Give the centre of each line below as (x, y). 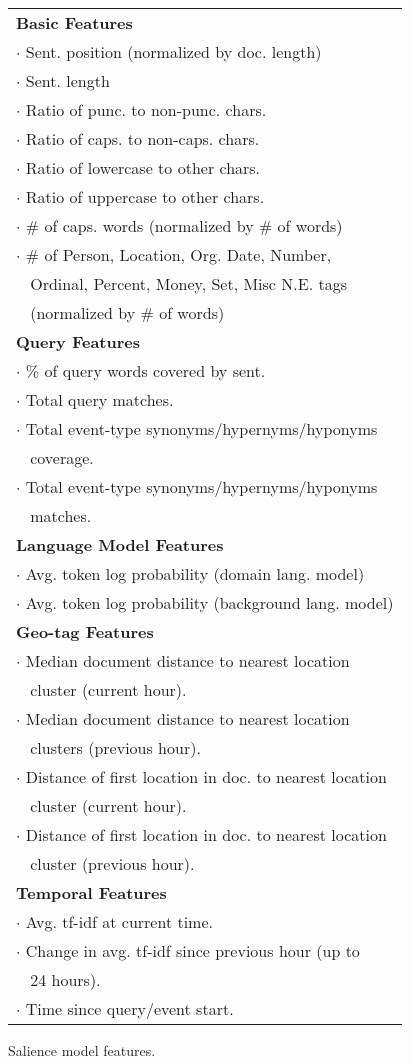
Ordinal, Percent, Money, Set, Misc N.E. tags (188, 283)
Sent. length (67, 80)
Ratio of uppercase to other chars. (145, 196)
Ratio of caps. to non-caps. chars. (142, 138)
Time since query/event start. (129, 1008)
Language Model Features (120, 544)
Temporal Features (91, 892)
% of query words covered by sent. (145, 370)
